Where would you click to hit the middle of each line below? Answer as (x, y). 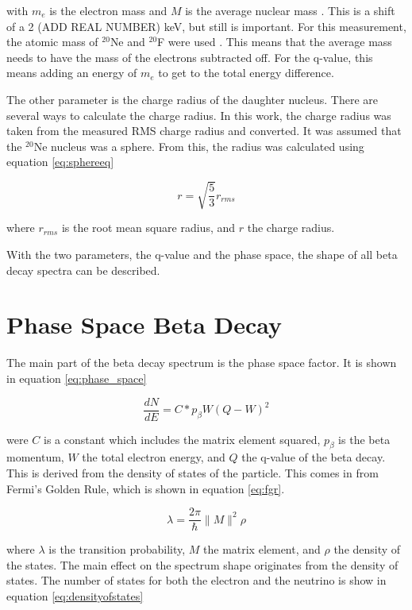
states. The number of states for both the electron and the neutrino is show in (196, 580)
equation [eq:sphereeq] (60, 162)
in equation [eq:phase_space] (77, 378)
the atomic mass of (52, 42)
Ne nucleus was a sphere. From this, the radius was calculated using (199, 146)
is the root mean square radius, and (148, 228)
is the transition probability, (117, 549)
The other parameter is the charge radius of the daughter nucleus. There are (192, 99)
